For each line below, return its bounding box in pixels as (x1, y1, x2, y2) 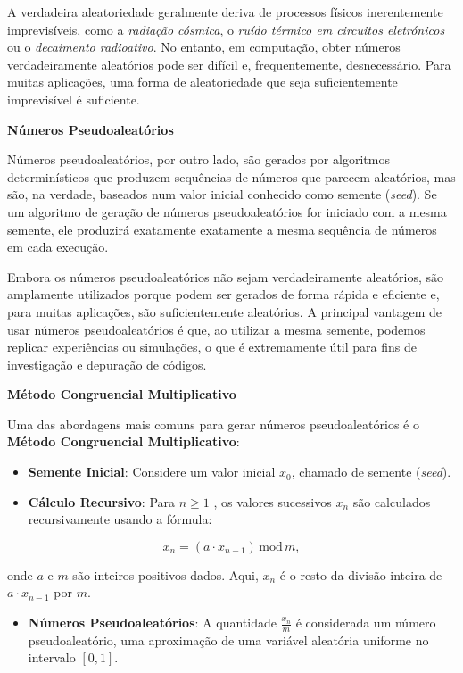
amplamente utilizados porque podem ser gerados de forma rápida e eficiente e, (7, 285, 440, 303)
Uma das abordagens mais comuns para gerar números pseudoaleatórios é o (7, 414, 419, 433)
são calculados (352, 492, 431, 511)
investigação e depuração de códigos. (7, 354, 207, 373)
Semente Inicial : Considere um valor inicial (28, 462, 276, 481)
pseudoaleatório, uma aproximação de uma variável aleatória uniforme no (28, 630, 429, 649)
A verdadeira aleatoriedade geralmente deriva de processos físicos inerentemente (7, 3, 443, 21)
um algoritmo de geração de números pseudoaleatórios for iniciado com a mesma (7, 202, 447, 220)
